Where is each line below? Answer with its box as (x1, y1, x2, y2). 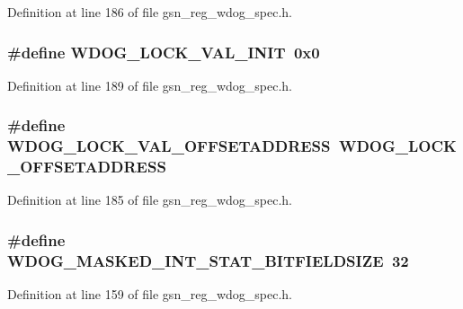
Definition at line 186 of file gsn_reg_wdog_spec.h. (7, 3, 292, 21)
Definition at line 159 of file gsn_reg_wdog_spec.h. (7, 285, 292, 304)
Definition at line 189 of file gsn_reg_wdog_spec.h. (7, 75, 292, 94)
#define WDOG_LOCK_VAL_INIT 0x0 (7, 40, 320, 63)
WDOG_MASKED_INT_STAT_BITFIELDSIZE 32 (7, 249, 409, 271)
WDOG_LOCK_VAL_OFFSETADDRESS (7, 135, 331, 157)
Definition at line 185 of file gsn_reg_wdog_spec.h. (7, 190, 292, 209)
